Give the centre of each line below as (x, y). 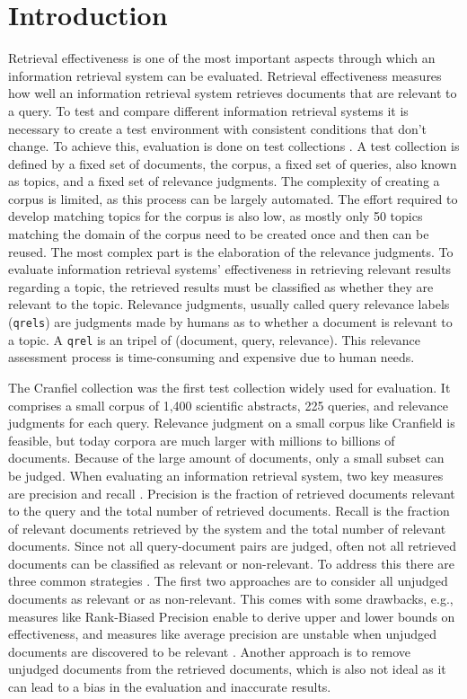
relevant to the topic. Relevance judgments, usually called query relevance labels (229, 304)
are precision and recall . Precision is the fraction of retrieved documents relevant (232, 493)
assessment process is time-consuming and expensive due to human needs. (211, 357)
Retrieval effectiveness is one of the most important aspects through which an (222, 58)
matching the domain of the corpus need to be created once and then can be (219, 234)
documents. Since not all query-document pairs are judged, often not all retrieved (232, 546)
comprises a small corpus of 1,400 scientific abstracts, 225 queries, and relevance (228, 405)
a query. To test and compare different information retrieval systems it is (208, 110)
